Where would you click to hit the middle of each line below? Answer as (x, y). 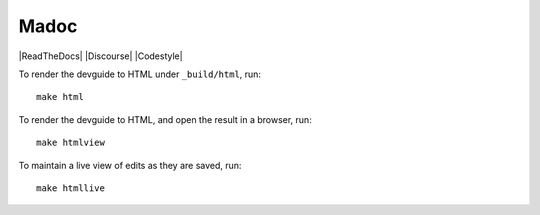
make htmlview (70, 143)
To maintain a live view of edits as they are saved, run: (130, 165)
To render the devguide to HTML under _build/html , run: (140, 74)
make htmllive (70, 188)
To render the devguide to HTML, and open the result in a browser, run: (165, 119)
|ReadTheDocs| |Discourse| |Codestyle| (101, 56)
